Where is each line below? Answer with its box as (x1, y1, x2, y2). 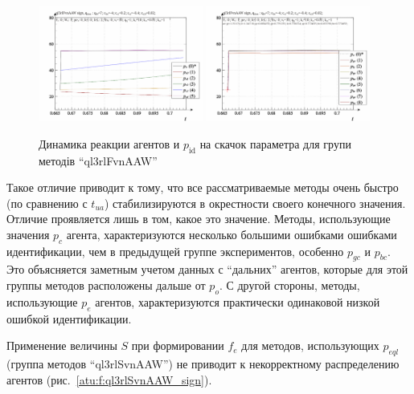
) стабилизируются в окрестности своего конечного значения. (104, 194, 406, 211)
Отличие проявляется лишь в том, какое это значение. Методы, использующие (6, 210, 391, 227)
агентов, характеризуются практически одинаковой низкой (95, 293, 380, 310)
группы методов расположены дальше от (6, 277, 206, 294)
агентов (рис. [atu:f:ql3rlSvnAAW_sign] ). (6, 371, 212, 388)
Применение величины (6, 337, 117, 354)
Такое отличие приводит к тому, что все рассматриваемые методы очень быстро (6, 179, 399, 196)
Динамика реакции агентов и (39, 135, 180, 152)
